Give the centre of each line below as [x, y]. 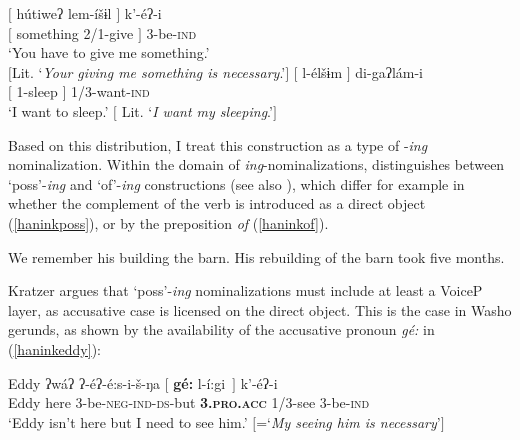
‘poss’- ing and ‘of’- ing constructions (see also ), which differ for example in [236, 183]
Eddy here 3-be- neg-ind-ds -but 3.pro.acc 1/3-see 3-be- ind [189, 402]
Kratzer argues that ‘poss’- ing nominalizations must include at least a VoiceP [245, 290]
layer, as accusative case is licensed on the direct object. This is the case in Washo [260, 309]
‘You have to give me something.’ [109, 52]
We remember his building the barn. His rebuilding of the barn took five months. [256, 256]
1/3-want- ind [110, 91]
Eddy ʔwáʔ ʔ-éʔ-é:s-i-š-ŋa [84, 382]
